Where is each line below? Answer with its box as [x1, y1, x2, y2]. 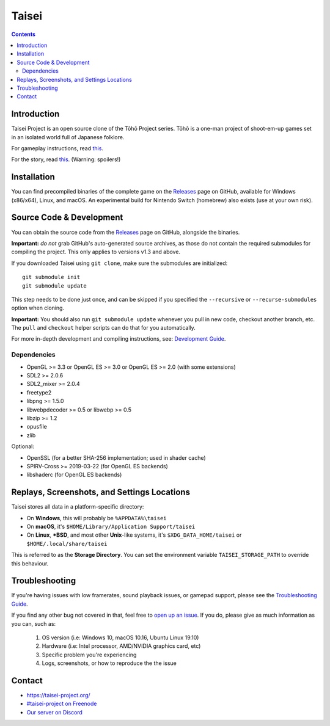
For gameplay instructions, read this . [11, 144, 104, 152]
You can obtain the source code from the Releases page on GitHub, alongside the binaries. [11, 228, 240, 236]
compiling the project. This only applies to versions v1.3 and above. [11, 248, 180, 256]
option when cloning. [11, 304, 64, 311]
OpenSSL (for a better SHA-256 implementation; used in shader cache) [26, 454, 206, 461]
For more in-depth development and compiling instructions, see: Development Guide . [11, 335, 226, 343]
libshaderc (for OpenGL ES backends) [26, 471, 122, 479]
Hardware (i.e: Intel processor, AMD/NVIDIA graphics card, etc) [42, 642, 201, 650]
